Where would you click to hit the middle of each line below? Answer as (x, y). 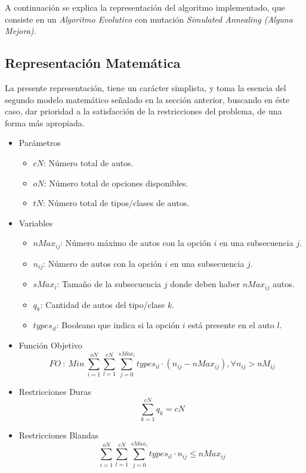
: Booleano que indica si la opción (118, 325)
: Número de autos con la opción (103, 263)
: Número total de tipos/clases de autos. (116, 203)
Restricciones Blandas (59, 435)
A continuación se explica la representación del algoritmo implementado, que (145, 7)
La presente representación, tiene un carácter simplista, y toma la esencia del (146, 87)
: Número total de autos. (88, 162)
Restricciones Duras (55, 392)
